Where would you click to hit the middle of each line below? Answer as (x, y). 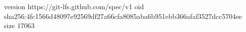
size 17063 (19, 25)
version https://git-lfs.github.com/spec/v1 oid (74, 6)
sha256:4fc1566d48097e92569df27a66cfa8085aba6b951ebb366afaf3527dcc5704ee (123, 16)
